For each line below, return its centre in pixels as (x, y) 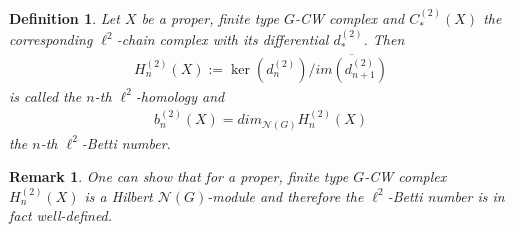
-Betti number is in (446, 195)
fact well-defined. (61, 215)
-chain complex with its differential (222, 39)
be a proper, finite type (210, 17)
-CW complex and (350, 17)
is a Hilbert (118, 195)
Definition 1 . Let (64, 17)
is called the (45, 95)
